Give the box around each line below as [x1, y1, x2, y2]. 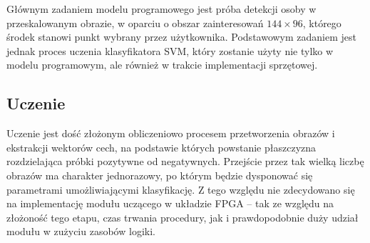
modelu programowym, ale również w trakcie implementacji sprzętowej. [6, 57, 318, 72]
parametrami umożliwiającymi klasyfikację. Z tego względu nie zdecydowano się [6, 182, 355, 197]
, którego [302, 15, 341, 30]
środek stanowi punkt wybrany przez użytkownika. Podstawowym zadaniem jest [6, 29, 357, 44]
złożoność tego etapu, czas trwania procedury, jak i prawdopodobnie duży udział [6, 209, 359, 224]
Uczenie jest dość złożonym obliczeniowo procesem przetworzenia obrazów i [6, 126, 335, 141]
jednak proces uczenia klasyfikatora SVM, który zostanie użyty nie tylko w [6, 43, 334, 58]
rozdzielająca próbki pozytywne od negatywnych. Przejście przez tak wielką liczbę [6, 154, 364, 169]
